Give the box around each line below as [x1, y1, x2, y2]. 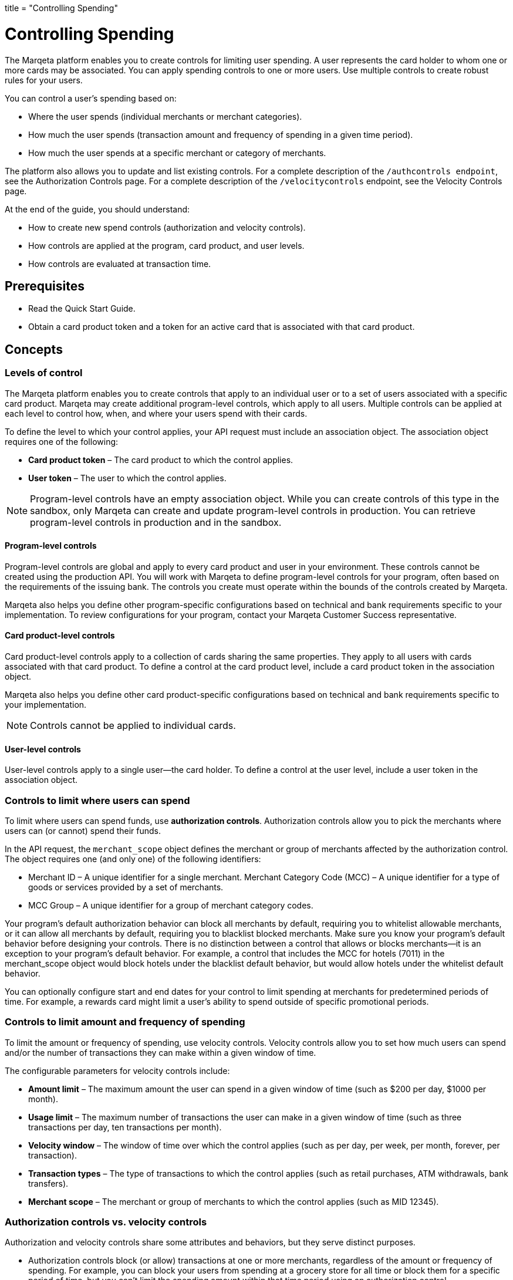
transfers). [28, 1178, 69, 1188]
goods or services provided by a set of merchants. [28, 882, 224, 892]
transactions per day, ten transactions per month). [28, 1122, 222, 1132]
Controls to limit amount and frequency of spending [5, 1016, 245, 1028]
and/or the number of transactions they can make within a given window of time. [5, 1047, 316, 1058]
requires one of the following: [5, 436, 119, 447]
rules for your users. [5, 75, 83, 85]
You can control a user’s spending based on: [5, 93, 177, 103]
